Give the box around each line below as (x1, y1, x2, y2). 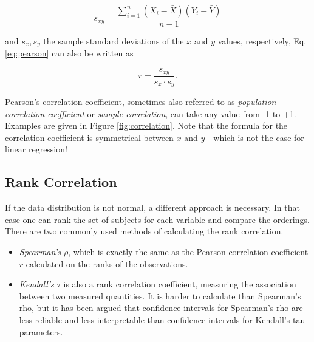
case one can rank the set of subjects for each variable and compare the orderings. (5, 213, 310, 225)
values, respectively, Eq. (217, 35, 307, 47)
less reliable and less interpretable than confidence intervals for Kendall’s (19, 313, 290, 326)
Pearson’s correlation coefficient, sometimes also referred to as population (5, 95, 276, 108)
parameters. (19, 325, 63, 338)
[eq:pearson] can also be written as (5, 47, 134, 60)
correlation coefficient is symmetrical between (5, 131, 174, 143)
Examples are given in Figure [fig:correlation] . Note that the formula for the (5, 119, 288, 132)
